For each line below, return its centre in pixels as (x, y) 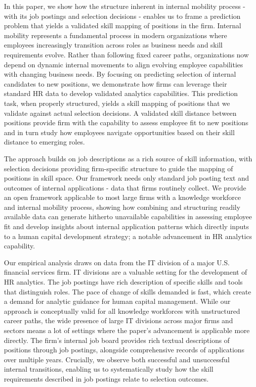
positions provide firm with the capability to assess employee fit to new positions (126, 122)
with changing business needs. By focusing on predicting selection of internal (120, 74)
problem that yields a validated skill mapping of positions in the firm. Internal (123, 25)
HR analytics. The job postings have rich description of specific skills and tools (124, 282)
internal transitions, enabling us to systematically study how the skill (109, 369)
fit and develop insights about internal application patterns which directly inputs (127, 226)
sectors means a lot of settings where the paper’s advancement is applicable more (127, 330)
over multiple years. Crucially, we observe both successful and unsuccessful (117, 359)
